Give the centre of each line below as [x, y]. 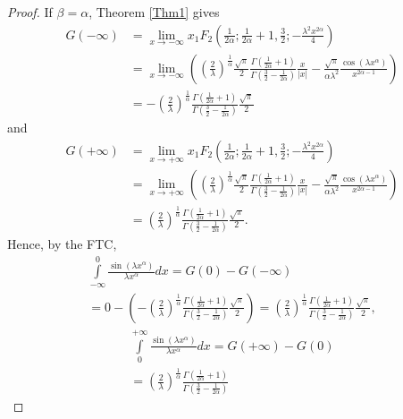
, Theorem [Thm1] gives [154, 12]
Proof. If [30, 12]
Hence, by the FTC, [62, 243]
